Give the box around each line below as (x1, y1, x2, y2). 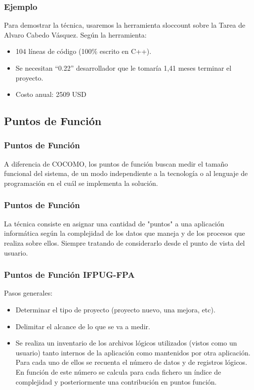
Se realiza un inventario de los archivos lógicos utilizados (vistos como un (15, 338, 237, 348)
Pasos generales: (4, 288, 53, 298)
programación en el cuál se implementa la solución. (4, 177, 158, 188)
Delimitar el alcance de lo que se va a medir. (15, 321, 150, 331)
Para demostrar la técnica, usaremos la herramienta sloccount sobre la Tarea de (4, 20, 246, 30)
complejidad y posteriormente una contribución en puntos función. (15, 376, 217, 387)
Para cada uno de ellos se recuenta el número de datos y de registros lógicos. (15, 357, 248, 367)
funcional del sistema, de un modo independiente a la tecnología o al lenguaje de (4, 168, 248, 178)
